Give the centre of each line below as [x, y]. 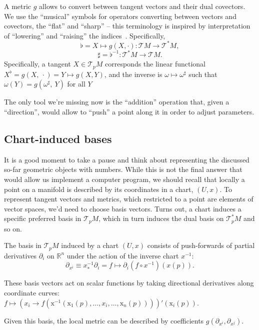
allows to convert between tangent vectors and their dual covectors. [142, 6]
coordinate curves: [32, 293]
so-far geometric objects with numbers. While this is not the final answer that [123, 169]
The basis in [23, 245]
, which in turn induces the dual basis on [161, 218]
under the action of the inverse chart [123, 255]
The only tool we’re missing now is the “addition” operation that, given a [117, 102]
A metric [18, 6]
